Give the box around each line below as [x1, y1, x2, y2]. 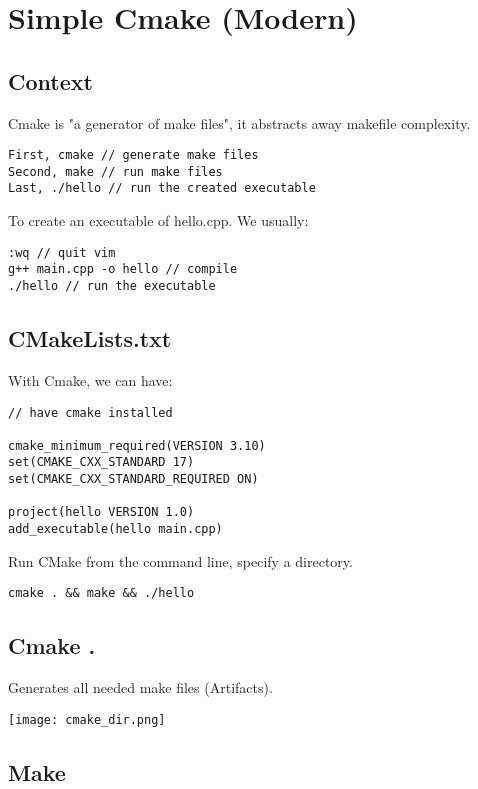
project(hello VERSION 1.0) [8, 505, 195, 520]
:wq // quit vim [8, 245, 116, 260]
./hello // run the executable [8, 279, 216, 294]
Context [8, 65, 93, 96]
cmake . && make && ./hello [8, 586, 195, 601]
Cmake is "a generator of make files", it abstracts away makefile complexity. [8, 112, 471, 133]
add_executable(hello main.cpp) [8, 522, 223, 537]
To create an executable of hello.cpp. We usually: [8, 210, 309, 231]
